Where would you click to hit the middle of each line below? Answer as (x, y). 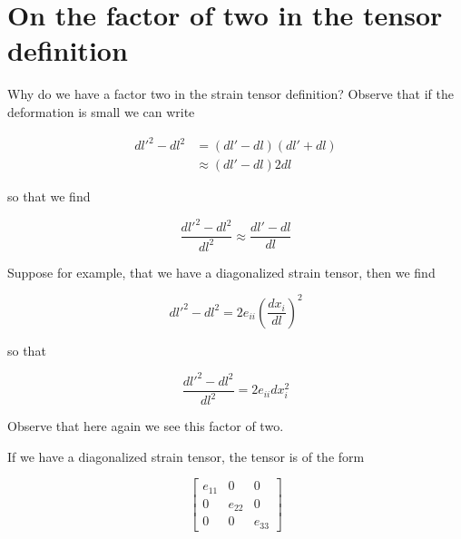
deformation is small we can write (101, 111)
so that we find (49, 196)
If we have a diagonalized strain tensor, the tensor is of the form (186, 456)
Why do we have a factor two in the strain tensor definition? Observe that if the (230, 94)
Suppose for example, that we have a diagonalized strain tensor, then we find (221, 272)
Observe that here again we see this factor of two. (146, 426)
